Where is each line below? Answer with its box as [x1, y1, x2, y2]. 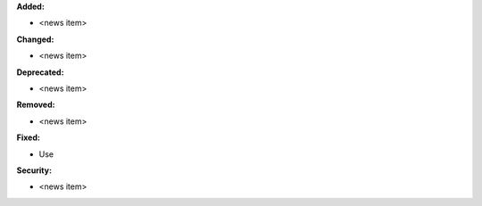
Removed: [16, 99, 55, 111]
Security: [16, 165, 53, 176]
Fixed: [16, 132, 40, 143]
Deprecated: [16, 67, 64, 78]
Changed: [16, 34, 54, 45]
